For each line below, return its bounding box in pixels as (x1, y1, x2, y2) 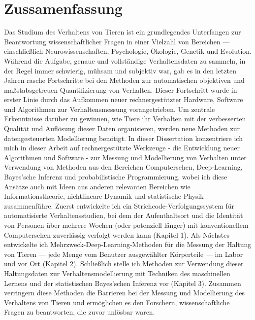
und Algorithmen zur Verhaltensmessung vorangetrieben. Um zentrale (4, 104, 215, 114)
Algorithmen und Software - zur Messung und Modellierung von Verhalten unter (4, 152, 247, 162)
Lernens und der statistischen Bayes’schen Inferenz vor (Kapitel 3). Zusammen (4, 278, 241, 288)
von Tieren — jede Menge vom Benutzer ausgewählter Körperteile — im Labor (4, 249, 243, 259)
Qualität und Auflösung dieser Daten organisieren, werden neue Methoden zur (4, 123, 240, 134)
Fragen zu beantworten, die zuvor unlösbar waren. (4, 307, 155, 317)
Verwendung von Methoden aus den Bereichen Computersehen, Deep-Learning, (4, 162, 243, 172)
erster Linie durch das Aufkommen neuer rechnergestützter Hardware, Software (4, 94, 243, 105)
